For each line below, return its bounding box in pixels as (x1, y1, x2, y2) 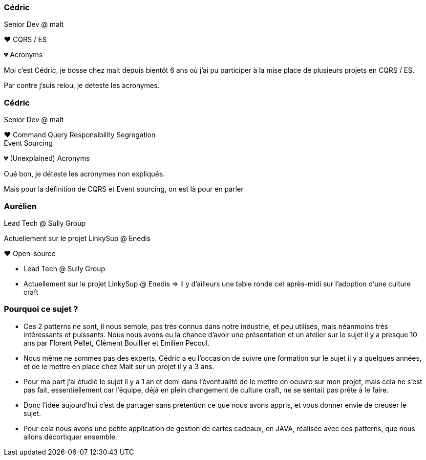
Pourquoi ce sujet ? (4, 304, 78, 314)
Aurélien (4, 201, 37, 211)
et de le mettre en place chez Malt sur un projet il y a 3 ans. (23, 362, 214, 371)
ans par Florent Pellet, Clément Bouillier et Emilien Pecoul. (23, 338, 210, 347)
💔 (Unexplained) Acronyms (4, 154, 90, 163)
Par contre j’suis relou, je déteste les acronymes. (4, 81, 160, 90)
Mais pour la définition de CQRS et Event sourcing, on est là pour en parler (4, 185, 244, 194)
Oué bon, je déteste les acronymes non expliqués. (4, 170, 165, 178)
